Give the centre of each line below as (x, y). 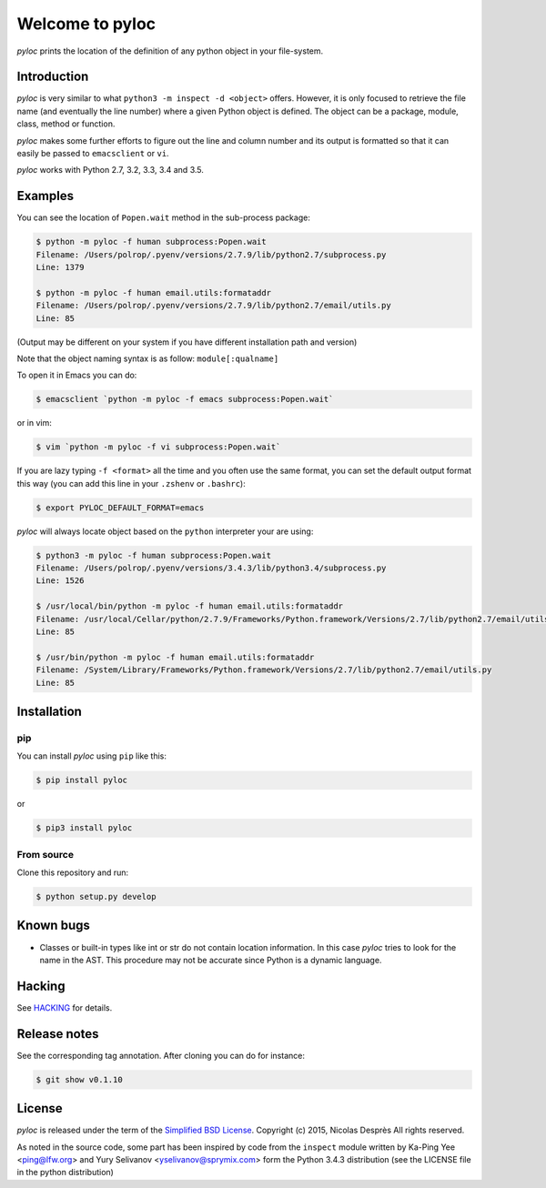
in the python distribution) (65, 1173)
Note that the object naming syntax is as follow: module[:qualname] (148, 358)
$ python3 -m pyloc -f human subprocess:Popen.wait (154, 555)
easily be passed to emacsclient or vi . (93, 154)
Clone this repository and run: (73, 872)
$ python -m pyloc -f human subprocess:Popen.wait (152, 242)
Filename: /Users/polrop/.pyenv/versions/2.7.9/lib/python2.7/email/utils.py (213, 306)
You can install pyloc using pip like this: (92, 756)
